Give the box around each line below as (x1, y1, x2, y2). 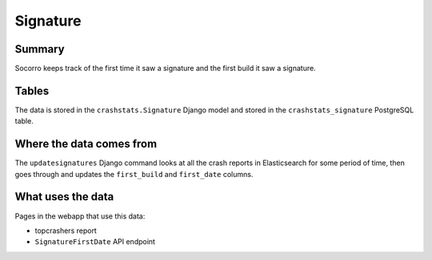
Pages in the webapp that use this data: (14, 211, 146, 221)
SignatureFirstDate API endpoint (34, 237, 156, 246)
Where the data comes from (14, 137, 158, 151)
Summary (14, 42, 65, 56)
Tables (14, 84, 50, 97)
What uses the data (14, 190, 114, 203)
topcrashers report (34, 226, 98, 235)
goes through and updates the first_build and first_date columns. (14, 169, 254, 179)
